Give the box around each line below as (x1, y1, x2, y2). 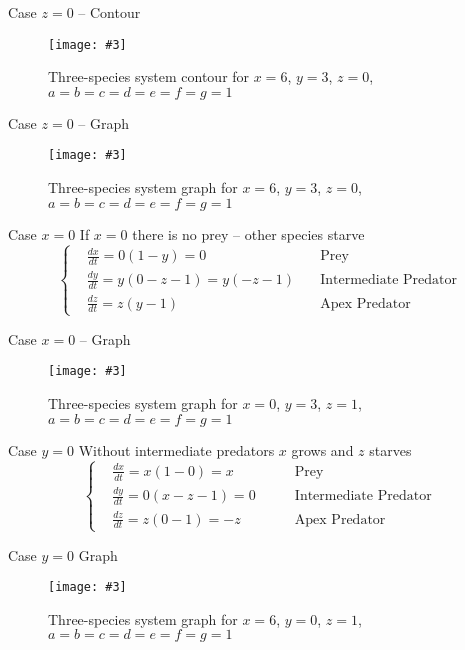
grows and (291, 439, 354, 460)
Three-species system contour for (48, 66, 250, 87)
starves (369, 439, 412, 460)
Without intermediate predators (78, 439, 275, 460)
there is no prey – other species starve (132, 223, 365, 244)
